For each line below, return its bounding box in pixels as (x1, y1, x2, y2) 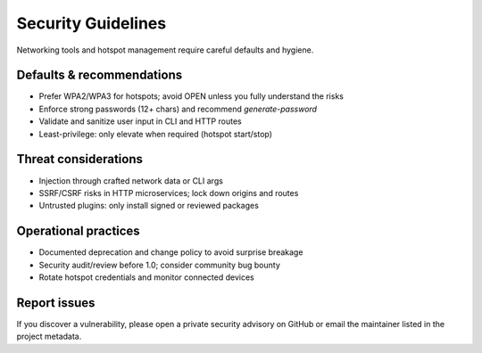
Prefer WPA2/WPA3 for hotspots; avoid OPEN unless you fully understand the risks (38, 91, 344, 102)
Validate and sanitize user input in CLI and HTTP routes (38, 116, 242, 127)
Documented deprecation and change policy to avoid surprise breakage (38, 247, 303, 258)
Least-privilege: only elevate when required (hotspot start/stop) (38, 128, 272, 139)
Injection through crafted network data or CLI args (38, 175, 223, 186)
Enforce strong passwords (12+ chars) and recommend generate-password (38, 103, 317, 114)
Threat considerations (16, 152, 143, 167)
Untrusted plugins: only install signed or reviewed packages (38, 201, 259, 211)
